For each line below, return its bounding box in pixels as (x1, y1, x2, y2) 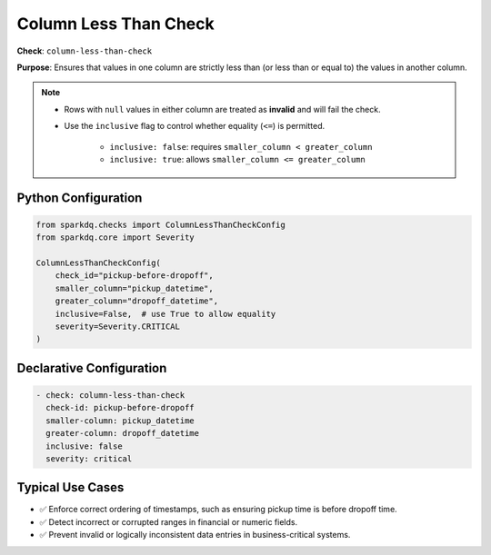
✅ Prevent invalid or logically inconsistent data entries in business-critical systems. (39, 530, 351, 540)
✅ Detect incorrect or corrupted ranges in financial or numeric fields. (39, 516, 298, 527)
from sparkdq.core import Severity (35, 233, 195, 243)
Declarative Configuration (16, 360, 167, 376)
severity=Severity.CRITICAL (55, 322, 181, 332)
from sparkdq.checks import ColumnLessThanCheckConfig (35, 219, 286, 230)
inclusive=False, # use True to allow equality (55, 309, 276, 319)
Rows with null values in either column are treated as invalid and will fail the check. (64, 104, 381, 114)
